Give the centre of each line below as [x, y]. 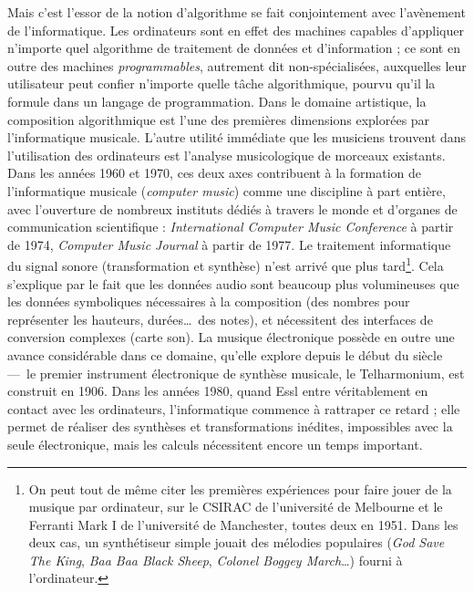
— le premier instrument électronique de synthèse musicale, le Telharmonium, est [236, 373]
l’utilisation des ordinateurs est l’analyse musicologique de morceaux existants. [227, 155]
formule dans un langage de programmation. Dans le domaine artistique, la [217, 101]
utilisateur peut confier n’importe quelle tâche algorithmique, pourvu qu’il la [222, 83]
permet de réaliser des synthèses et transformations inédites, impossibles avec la [230, 426]
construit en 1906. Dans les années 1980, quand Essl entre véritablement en [218, 391]
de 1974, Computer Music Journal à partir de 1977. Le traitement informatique [229, 244]
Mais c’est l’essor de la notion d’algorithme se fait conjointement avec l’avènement [237, 12]
